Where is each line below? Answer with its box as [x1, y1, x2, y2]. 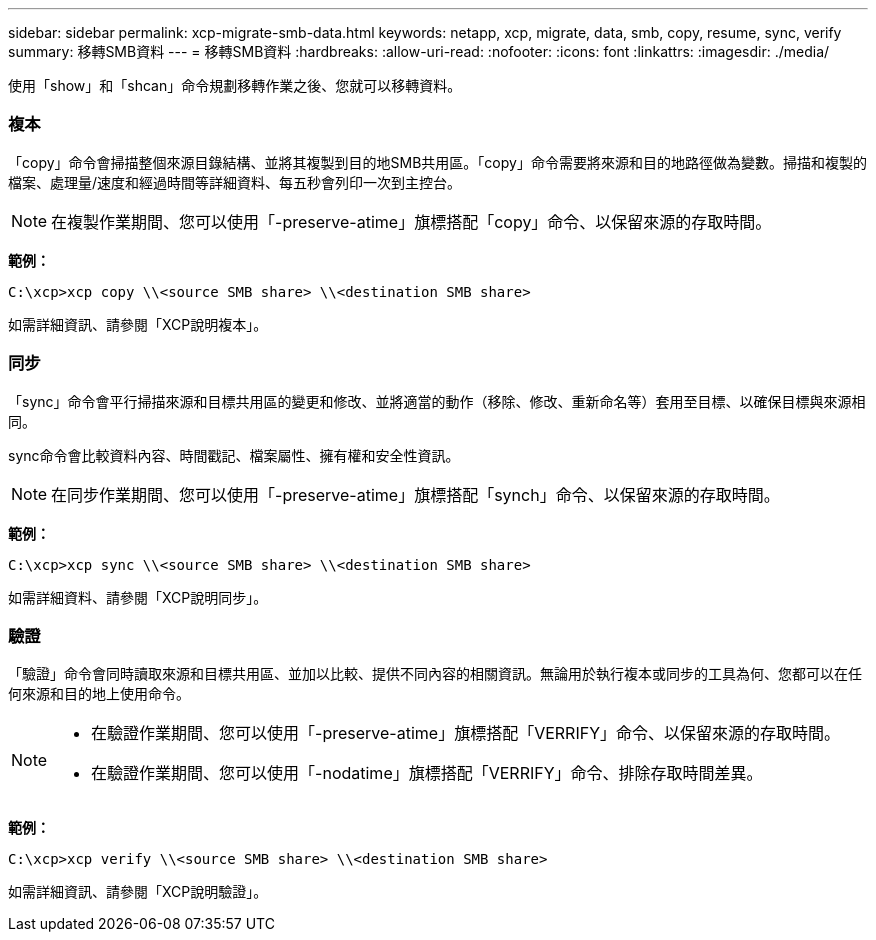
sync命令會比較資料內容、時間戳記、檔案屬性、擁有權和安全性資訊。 [8, 446, 460, 464]
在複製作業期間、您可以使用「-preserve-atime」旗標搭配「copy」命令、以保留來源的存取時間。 [51, 211, 772, 232]
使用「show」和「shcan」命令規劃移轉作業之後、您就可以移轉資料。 [8, 77, 462, 94]
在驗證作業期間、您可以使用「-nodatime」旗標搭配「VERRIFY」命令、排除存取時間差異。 [91, 763, 763, 784]
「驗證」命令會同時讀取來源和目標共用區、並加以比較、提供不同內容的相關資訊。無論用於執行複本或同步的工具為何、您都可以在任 [8, 665, 862, 683]
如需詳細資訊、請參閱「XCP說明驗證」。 [8, 883, 268, 901]
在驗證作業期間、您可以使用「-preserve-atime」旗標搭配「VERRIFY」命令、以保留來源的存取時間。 [91, 723, 841, 744]
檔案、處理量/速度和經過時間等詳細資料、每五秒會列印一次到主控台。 [8, 173, 462, 191]
